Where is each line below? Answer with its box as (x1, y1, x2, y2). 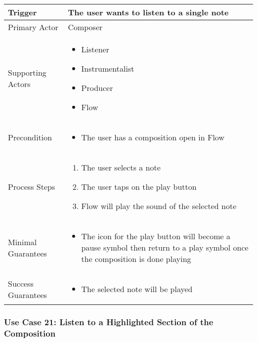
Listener (81, 43, 109, 55)
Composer (68, 21, 103, 33)
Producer (81, 82, 113, 93)
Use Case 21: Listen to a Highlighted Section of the (4, 315, 214, 328)
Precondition (8, 131, 52, 143)
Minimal (8, 236, 37, 248)
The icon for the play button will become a (81, 230, 230, 242)
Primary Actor (8, 21, 59, 33)
